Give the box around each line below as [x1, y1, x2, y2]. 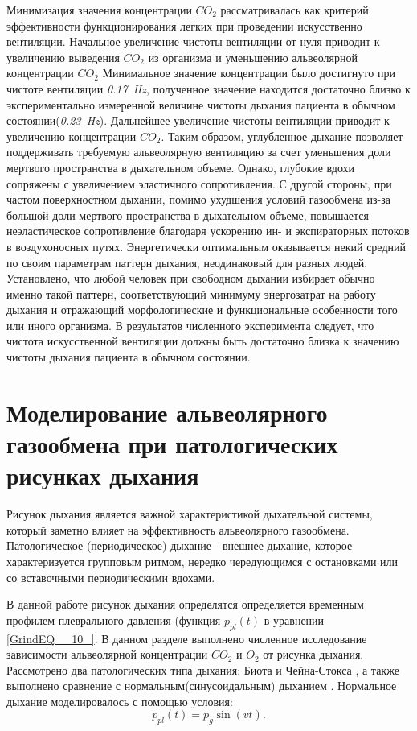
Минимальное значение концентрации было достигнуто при [102, 64, 395, 81]
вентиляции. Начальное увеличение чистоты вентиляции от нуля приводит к [6, 33, 380, 50]
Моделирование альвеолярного [6, 395, 328, 428]
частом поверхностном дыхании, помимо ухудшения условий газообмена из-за [6, 191, 391, 208]
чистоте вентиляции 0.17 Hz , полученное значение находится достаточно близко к [6, 80, 411, 97]
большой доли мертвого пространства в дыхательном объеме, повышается [6, 206, 370, 223]
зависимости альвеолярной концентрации [6, 646, 208, 663]
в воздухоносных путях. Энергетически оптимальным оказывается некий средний [6, 237, 406, 254]
